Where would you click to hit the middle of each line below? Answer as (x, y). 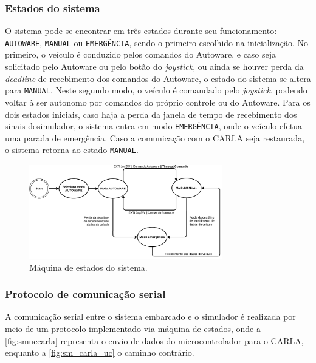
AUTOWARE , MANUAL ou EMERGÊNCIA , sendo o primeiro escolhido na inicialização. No (157, 42)
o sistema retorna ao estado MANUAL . (72, 150)
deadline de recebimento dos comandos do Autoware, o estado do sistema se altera (158, 78)
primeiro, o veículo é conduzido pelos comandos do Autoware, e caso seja (141, 54)
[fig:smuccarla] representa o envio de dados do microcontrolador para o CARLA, (154, 340)
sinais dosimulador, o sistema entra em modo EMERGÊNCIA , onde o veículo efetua (153, 126)
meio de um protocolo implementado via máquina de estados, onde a (133, 328)
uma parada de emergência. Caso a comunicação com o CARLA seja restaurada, (155, 137)
